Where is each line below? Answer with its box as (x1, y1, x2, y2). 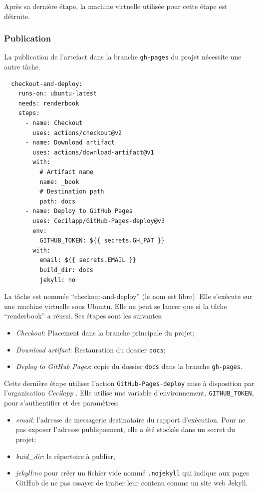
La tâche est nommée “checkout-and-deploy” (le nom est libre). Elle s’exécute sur (4, 291, 253, 301)
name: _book (39, 178, 79, 185)
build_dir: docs (39, 266, 93, 273)
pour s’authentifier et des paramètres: (4, 397, 119, 408)
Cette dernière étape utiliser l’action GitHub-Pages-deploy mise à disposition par (4, 377, 255, 388)
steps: (18, 109, 40, 117)
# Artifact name (39, 168, 93, 175)
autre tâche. (4, 61, 40, 72)
